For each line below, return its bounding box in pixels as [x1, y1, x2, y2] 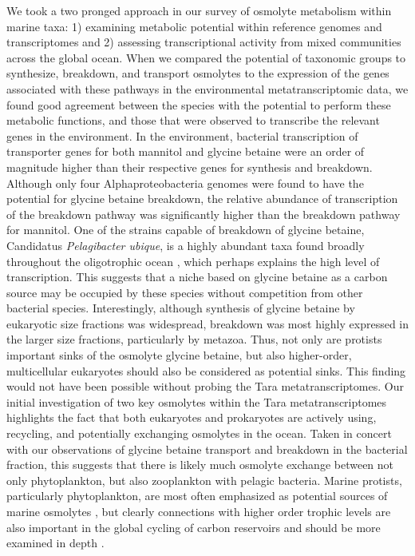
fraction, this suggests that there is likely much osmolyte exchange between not [6, 456, 394, 473]
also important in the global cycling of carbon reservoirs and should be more [6, 518, 381, 535]
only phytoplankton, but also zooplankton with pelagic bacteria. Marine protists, [6, 471, 402, 488]
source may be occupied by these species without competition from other [6, 284, 363, 300]
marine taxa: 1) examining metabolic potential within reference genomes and [6, 18, 382, 34]
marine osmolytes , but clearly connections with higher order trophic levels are [6, 503, 391, 519]
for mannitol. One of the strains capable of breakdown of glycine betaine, [6, 221, 365, 238]
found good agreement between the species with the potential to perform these [6, 96, 391, 113]
